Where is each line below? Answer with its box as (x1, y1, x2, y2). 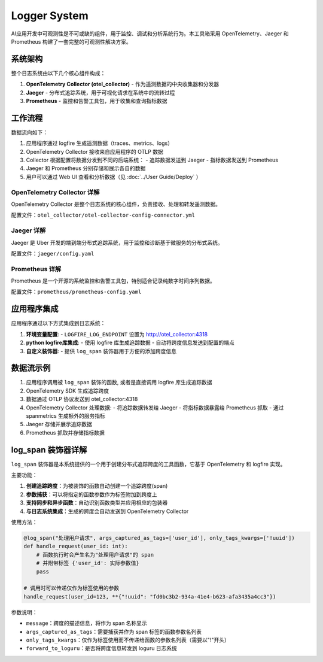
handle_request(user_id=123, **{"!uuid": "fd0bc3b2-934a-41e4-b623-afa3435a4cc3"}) (23, 593, 276, 600)
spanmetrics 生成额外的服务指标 (26, 412, 106, 420)
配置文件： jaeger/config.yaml (11, 250, 95, 257)
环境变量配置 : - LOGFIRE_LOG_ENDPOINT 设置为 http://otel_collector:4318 (26, 330, 208, 338)
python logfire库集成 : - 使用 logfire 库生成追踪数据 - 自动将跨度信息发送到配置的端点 (26, 339, 234, 347)
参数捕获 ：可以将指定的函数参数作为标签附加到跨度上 (26, 491, 157, 498)
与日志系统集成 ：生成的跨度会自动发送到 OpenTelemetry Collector (26, 508, 189, 515)
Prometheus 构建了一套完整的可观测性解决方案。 (11, 38, 132, 45)
